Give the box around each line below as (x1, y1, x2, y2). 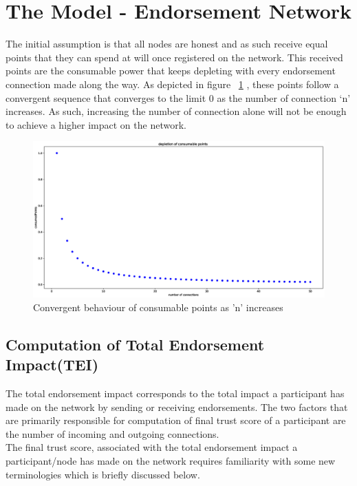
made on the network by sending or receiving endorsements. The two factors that (6, 399, 348, 414)
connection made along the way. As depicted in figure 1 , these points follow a (6, 76, 339, 91)
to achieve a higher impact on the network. (6, 117, 186, 131)
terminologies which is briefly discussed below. (6, 467, 200, 481)
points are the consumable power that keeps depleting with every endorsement (6, 63, 336, 78)
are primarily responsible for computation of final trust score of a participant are (6, 413, 346, 427)
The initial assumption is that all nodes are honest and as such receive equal (6, 36, 328, 51)
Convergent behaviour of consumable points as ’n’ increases (33, 299, 283, 314)
